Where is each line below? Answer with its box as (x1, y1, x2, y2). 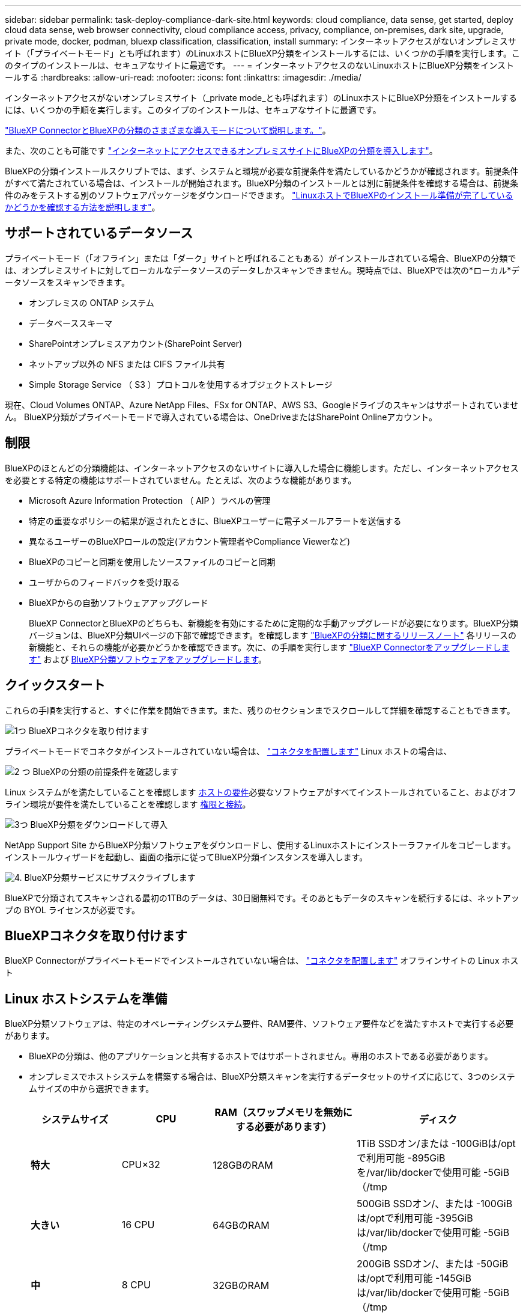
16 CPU (121, 1219, 155, 1231)
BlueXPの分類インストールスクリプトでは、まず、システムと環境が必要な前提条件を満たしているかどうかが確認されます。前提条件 (5, 166, 519, 176)
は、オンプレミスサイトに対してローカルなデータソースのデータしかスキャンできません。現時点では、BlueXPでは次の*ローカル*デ (5, 265, 520, 275)
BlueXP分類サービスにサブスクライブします (24, 872, 196, 883)
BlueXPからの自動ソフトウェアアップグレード (29, 597, 209, 608)
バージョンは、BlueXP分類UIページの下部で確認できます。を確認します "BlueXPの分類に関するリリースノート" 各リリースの (29, 629, 516, 640)
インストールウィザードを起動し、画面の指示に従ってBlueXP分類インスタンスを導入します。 (5, 851, 368, 862)
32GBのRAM (213, 1279, 270, 1292)
